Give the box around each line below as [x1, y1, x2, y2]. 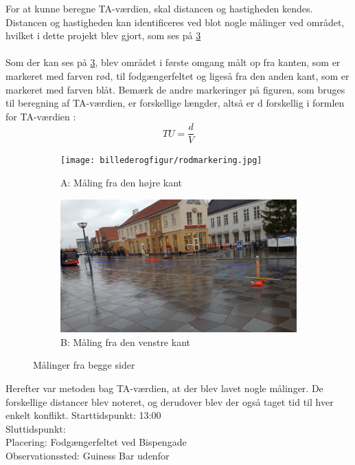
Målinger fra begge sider [33, 358, 135, 372]
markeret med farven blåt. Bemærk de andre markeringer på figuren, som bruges [5, 82, 345, 96]
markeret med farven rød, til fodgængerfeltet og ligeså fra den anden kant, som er [5, 68, 350, 83]
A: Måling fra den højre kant [60, 175, 183, 190]
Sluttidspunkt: [5, 421, 66, 435]
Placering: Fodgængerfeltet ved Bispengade [5, 435, 187, 449]
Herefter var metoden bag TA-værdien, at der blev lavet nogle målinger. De [5, 380, 323, 395]
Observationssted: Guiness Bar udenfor [5, 448, 170, 462]
